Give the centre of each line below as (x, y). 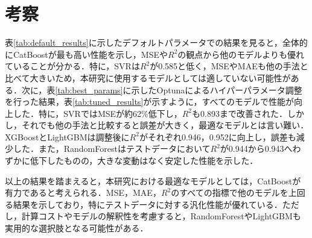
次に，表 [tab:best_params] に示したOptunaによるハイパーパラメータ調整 (162, 89)
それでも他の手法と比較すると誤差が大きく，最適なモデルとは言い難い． (165, 125)
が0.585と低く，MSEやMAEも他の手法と (229, 66)
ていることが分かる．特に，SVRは (72, 66)
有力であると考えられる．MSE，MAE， (83, 193)
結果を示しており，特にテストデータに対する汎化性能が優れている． (148, 204)
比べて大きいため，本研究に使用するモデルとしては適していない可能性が (148, 77)
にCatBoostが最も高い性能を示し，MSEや (86, 54)
